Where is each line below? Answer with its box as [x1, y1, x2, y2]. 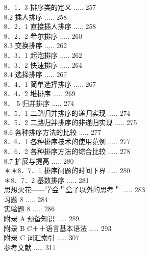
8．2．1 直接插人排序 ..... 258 [4, 21, 96, 31]
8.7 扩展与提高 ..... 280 [4, 155, 74, 166]
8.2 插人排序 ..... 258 [4, 11, 67, 22]
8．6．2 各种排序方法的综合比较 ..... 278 [4, 146, 130, 156]
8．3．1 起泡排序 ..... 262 [4, 50, 82, 60]
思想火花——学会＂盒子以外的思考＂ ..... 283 [4, 184, 145, 195]
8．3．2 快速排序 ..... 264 [4, 59, 82, 70]
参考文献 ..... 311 [4, 242, 56, 252]
